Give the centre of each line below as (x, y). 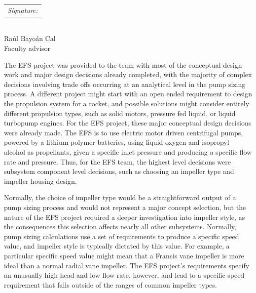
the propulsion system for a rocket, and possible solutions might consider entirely (127, 103)
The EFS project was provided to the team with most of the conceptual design (123, 64)
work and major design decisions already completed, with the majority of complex (128, 74)
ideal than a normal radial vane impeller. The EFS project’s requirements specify (127, 265)
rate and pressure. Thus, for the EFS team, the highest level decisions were (117, 161)
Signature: (23, 10)
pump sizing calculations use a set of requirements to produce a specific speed (122, 236)
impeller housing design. (40, 181)
